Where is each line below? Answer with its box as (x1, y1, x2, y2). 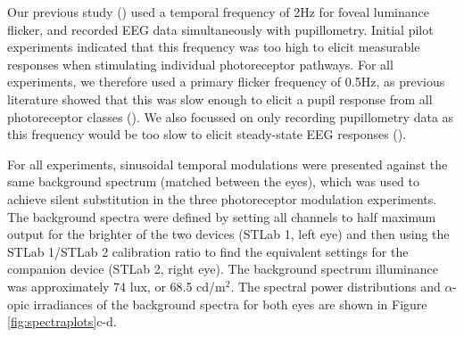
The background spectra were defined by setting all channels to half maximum (7, 207, 436, 226)
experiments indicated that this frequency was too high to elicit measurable (7, 37, 420, 56)
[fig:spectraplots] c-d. (7, 312, 117, 331)
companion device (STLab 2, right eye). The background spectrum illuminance (7, 259, 439, 278)
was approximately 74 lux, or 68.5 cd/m (7, 276, 226, 295)
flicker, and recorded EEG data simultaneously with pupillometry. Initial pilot (7, 20, 434, 38)
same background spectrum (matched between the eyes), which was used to (7, 172, 419, 191)
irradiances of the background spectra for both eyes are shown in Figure (33, 294, 427, 313)
